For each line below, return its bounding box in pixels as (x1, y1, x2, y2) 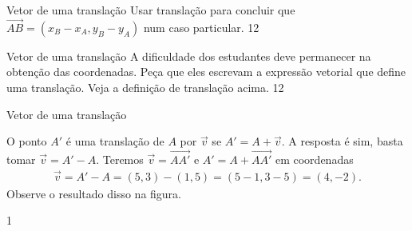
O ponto (6, 133, 47, 149)
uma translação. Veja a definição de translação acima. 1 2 (6, 79, 284, 95)
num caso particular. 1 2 (143, 18, 259, 35)
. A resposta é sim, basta (281, 133, 403, 149)
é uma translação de (65, 133, 164, 149)
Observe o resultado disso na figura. (6, 185, 181, 201)
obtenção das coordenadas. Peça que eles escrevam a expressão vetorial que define (6, 63, 406, 80)
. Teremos (96, 151, 144, 167)
